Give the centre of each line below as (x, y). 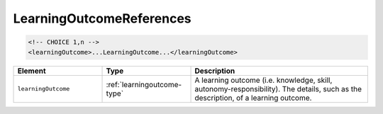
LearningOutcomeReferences (102, 18)
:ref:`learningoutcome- (144, 84)
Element (32, 71)
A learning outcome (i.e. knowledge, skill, (263, 80)
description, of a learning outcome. (253, 98)
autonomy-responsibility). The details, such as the (278, 89)
